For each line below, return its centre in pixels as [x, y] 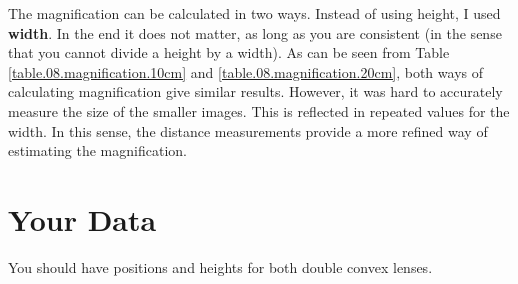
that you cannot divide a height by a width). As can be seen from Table [229, 52]
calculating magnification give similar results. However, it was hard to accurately [255, 91]
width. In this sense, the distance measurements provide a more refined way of [248, 130]
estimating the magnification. [97, 150]
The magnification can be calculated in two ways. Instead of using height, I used [254, 13]
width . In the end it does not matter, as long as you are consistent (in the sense [255, 32]
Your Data [82, 218]
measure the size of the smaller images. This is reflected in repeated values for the [259, 110]
